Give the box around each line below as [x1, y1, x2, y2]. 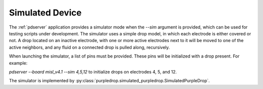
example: [9, 60, 28, 66]
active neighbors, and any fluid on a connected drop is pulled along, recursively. [9, 44, 170, 50]
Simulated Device [9, 7, 82, 18]
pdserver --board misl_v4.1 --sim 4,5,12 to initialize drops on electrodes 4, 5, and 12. [9, 69, 177, 74]
